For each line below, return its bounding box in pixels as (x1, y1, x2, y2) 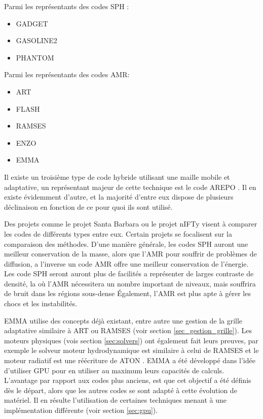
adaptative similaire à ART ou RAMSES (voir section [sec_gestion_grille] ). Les (4, 325, 252, 336)
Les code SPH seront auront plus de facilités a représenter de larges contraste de (4, 268, 254, 279)
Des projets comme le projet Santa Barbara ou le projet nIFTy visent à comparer (4, 218, 257, 229)
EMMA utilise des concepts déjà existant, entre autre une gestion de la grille (4, 315, 243, 326)
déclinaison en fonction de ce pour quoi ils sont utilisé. (4, 201, 173, 212)
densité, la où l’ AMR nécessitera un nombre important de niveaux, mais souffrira (4, 278, 256, 288)
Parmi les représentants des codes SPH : (4, 1, 129, 11)
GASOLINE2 (16, 35, 57, 46)
